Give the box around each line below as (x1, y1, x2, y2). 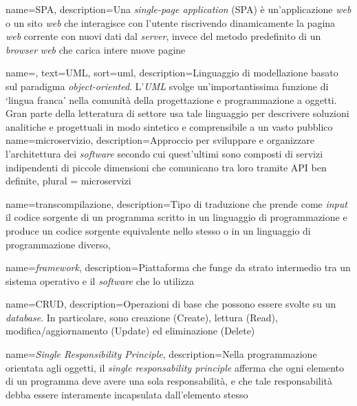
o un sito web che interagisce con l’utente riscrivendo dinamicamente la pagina (6, 15, 336, 30)
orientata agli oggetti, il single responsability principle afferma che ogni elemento (6, 360, 345, 374)
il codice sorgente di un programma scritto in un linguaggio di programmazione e (6, 210, 347, 224)
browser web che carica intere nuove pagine (6, 42, 186, 56)
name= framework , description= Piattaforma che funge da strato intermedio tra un (6, 260, 351, 275)
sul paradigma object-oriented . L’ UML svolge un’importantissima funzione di (6, 78, 329, 93)
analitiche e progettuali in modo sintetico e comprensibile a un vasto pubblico (6, 119, 333, 133)
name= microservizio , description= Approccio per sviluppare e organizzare (6, 133, 314, 147)
